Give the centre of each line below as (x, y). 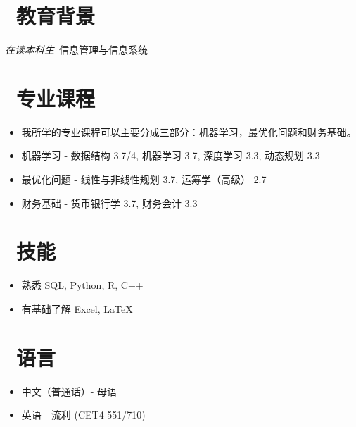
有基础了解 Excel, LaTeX (77, 308)
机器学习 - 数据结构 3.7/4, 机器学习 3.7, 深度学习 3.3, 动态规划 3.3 (171, 155)
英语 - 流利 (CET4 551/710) (83, 415)
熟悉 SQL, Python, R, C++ (82, 285)
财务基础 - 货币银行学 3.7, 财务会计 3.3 (109, 203)
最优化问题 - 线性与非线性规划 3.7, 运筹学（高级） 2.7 (144, 179)
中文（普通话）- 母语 (69, 391)
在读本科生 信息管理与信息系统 (76, 50)
